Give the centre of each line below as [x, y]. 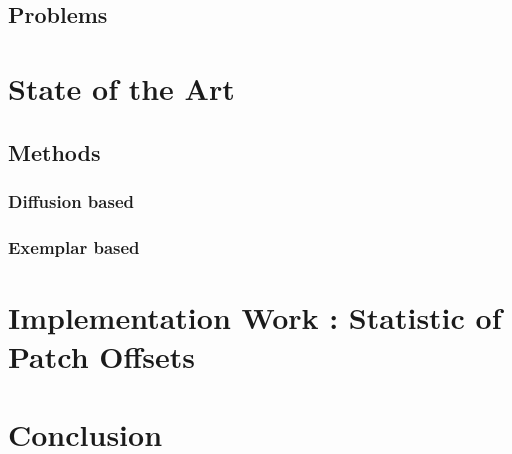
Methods [54, 151]
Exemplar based [74, 246]
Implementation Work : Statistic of [255, 316]
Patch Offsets [101, 356]
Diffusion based [71, 200]
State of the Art [121, 87]
